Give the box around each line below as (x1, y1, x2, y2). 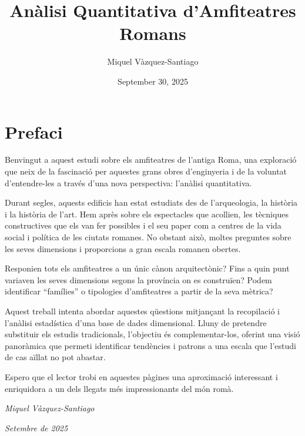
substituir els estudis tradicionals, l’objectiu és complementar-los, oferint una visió (5, 328, 300, 340)
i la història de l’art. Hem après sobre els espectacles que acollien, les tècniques (5, 207, 289, 220)
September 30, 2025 (118, 75, 188, 87)
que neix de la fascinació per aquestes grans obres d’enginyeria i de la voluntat (5, 165, 287, 177)
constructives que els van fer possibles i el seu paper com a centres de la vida (5, 219, 281, 232)
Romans (119, 21, 186, 45)
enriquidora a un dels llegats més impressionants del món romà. (5, 382, 234, 394)
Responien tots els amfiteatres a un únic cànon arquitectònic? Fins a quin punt (5, 262, 290, 274)
